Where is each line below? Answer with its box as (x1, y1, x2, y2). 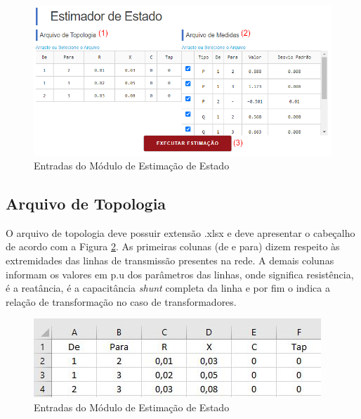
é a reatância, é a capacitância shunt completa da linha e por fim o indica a (6, 281, 330, 295)
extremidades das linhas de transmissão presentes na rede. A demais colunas (6, 252, 334, 267)
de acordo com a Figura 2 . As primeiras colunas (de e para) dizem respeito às (6, 239, 340, 254)
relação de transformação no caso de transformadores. (6, 294, 237, 309)
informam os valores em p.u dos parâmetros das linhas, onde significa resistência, (6, 266, 354, 281)
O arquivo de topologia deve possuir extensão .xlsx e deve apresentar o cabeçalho (6, 225, 355, 240)
